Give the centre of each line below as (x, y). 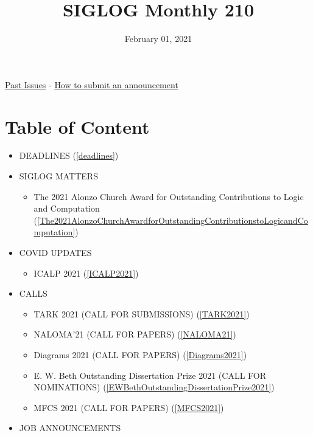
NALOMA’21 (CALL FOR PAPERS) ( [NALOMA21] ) (135, 334)
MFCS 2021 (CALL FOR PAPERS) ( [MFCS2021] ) (129, 407)
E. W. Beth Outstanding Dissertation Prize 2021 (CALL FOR (150, 375)
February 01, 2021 (158, 39)
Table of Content (77, 126)
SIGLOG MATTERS (58, 176)
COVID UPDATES (55, 252)
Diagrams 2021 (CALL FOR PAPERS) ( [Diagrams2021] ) (140, 354)
